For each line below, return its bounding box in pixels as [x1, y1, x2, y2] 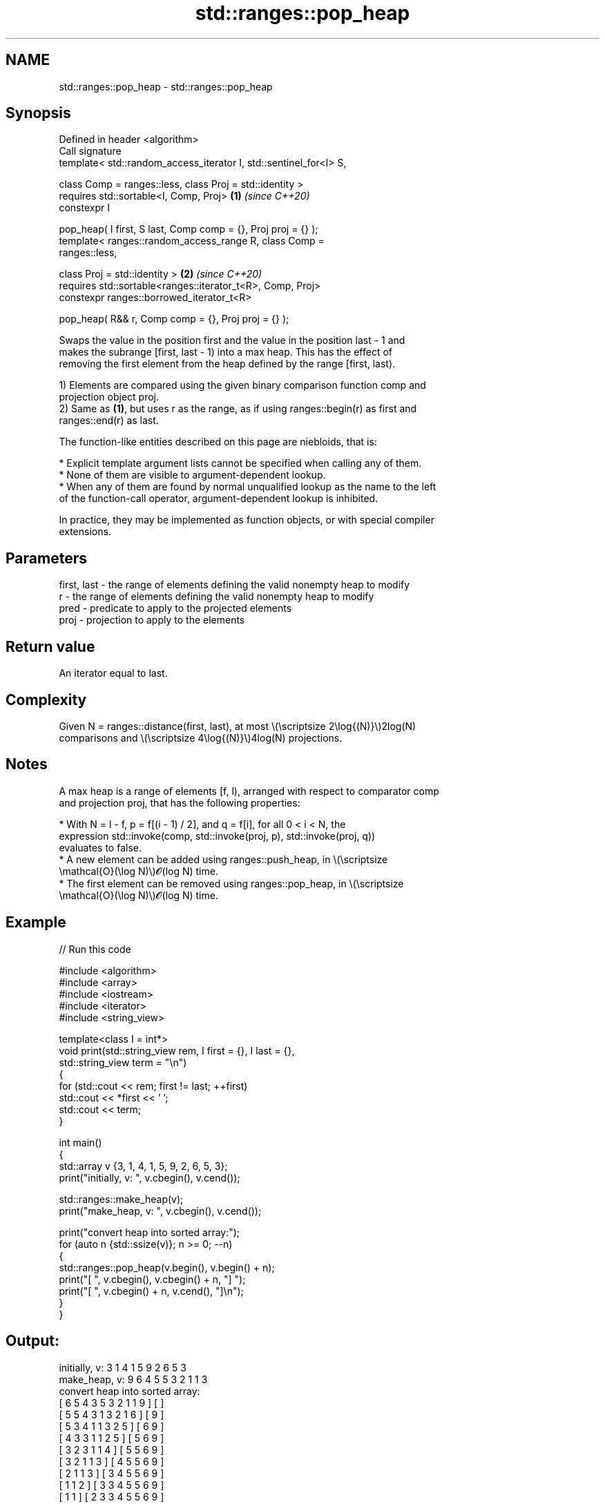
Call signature [59, 145, 122, 157]
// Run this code [59, 943, 131, 955]
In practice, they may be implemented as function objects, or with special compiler [59, 514, 434, 526]
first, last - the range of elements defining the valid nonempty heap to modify [59, 579, 410, 591]
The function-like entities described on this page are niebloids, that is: [59, 436, 377, 448]
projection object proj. [59, 391, 159, 403]
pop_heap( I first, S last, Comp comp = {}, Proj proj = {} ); [59, 223, 318, 235]
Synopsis [6, 104, 71, 122]
